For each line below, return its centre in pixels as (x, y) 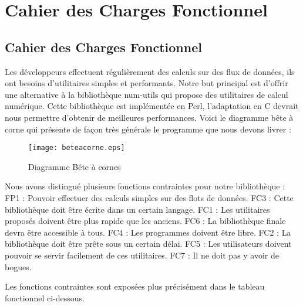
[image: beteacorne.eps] (77, 148)
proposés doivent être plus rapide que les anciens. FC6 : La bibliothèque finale (145, 221)
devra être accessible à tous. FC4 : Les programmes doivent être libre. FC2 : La (148, 232)
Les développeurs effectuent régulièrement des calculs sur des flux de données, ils (150, 71)
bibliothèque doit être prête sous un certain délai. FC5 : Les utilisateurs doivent (148, 244)
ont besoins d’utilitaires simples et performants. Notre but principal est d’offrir (147, 83)
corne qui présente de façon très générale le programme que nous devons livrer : (148, 129)
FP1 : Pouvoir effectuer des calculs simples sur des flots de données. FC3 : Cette (149, 197)
